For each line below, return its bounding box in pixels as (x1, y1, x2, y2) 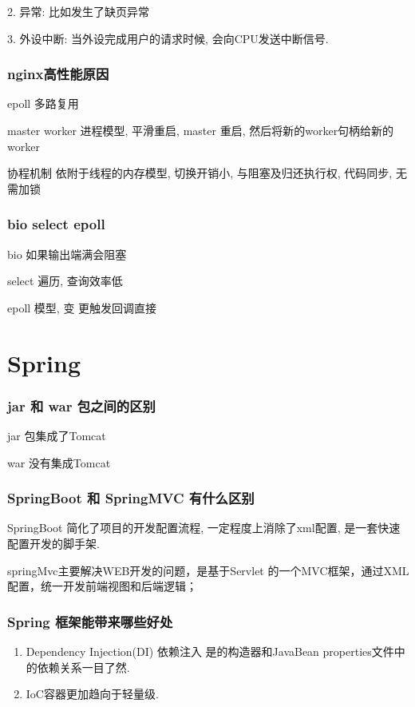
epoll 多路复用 (7, 95, 79, 112)
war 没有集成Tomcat (7, 454, 111, 471)
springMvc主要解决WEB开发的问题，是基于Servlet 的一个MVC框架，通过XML (7, 562, 409, 578)
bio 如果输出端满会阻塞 (7, 245, 127, 262)
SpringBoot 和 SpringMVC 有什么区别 (7, 488, 255, 508)
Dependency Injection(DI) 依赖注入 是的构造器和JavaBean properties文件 (26, 642, 394, 659)
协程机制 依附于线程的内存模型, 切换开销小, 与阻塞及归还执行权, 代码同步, (7, 165, 393, 181)
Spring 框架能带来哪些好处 (7, 611, 173, 631)
